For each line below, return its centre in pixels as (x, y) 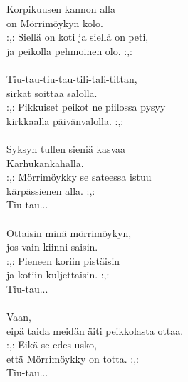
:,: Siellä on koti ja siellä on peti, (78, 37)
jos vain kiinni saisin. (52, 247)
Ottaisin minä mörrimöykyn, (69, 232)
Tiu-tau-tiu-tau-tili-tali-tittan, (72, 78)
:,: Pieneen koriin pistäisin (63, 260)
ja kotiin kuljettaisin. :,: (58, 275)
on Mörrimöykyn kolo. (55, 22)
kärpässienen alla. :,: (51, 190)
